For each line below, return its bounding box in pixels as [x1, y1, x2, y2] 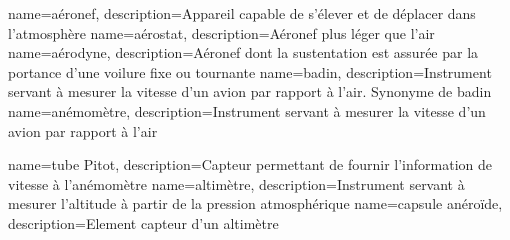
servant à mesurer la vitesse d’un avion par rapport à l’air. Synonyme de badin [8, 81, 492, 102]
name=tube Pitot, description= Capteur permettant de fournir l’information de [8, 154, 492, 175]
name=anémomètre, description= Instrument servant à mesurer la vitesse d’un [8, 100, 486, 121]
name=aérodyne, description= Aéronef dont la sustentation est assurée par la [8, 42, 479, 63]
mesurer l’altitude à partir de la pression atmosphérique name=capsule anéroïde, [8, 193, 503, 214]
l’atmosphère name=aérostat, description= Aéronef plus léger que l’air [8, 22, 435, 43]
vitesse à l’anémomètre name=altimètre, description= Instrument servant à [8, 173, 465, 194]
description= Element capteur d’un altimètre [8, 212, 279, 233]
